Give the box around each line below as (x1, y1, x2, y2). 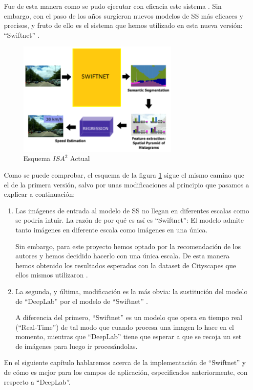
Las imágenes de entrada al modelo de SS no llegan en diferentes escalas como (15, 205, 249, 215)
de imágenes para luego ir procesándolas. (15, 341, 138, 351)
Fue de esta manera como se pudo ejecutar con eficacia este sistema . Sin (4, 1, 222, 11)
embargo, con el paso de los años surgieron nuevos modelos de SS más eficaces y (4, 10, 243, 21)
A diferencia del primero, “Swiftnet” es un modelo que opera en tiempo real (15, 312, 243, 322)
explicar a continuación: (4, 189, 75, 199)
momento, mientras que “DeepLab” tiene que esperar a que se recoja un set (15, 331, 242, 342)
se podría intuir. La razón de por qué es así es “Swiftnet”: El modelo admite (15, 215, 244, 225)
